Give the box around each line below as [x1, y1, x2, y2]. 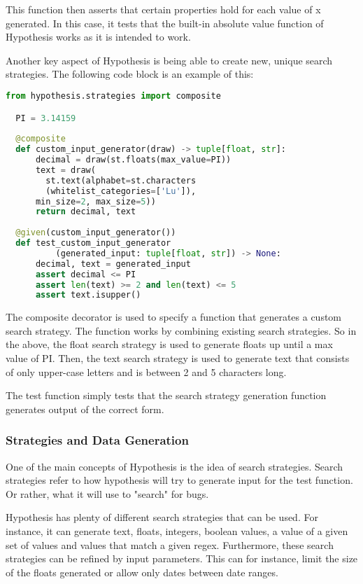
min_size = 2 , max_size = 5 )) [35, 196, 156, 207]
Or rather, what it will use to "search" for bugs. [6, 486, 209, 501]
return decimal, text [35, 207, 136, 217]
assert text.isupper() [35, 290, 141, 300]
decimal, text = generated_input [35, 258, 191, 269]
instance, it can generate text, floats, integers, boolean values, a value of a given [6, 524, 348, 538]
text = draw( [35, 165, 96, 175]
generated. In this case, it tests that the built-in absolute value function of [6, 15, 324, 30]
